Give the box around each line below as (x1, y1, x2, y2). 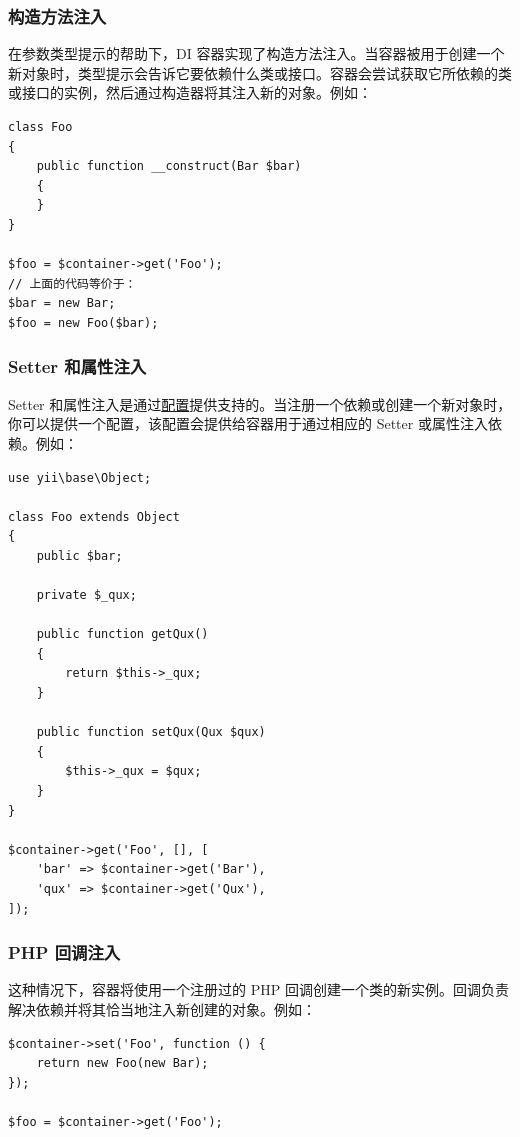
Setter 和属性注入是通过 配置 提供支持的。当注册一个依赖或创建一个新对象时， (8, 393, 512, 414)
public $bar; (36, 548, 123, 563)
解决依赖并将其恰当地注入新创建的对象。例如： (8, 999, 316, 1019)
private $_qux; (36, 588, 137, 603)
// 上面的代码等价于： (8, 276, 137, 291)
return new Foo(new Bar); (36, 1056, 209, 1071)
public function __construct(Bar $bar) (36, 159, 302, 174)
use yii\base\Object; (8, 470, 152, 485)
